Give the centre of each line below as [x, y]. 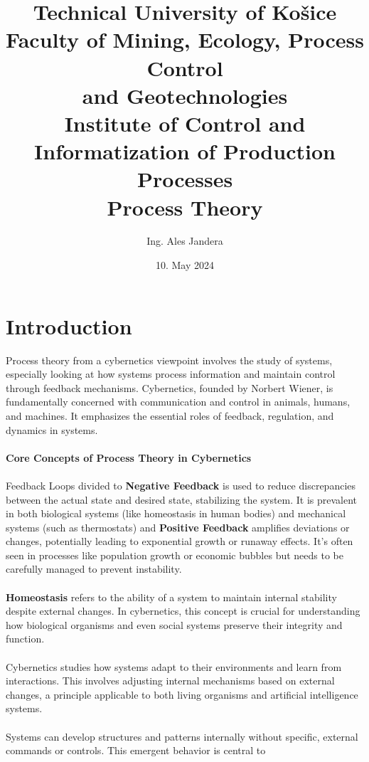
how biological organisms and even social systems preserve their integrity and [174, 624]
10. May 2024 [185, 265]
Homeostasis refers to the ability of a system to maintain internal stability [171, 597]
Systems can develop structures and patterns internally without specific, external [182, 736]
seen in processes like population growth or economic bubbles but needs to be [175, 555]
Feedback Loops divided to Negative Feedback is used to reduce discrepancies [181, 485]
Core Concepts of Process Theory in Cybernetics [129, 457]
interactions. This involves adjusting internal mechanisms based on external [170, 681]
